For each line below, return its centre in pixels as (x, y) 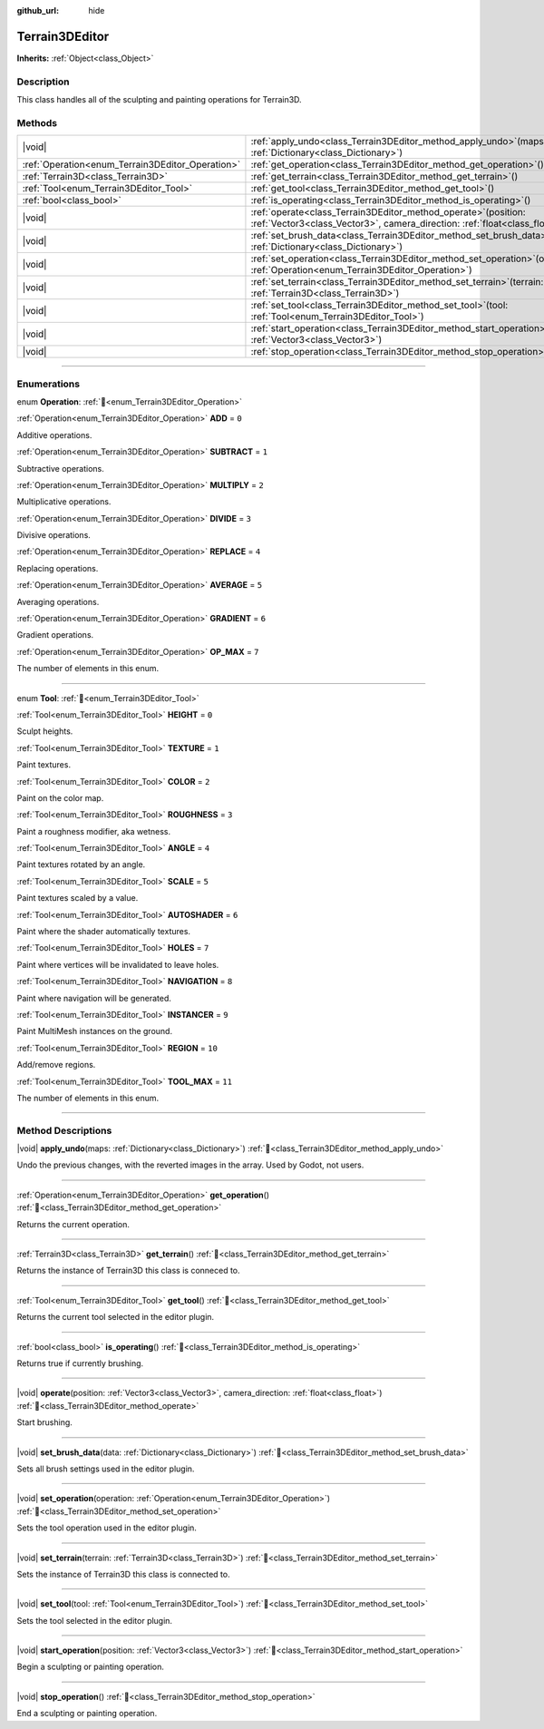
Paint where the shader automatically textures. (103, 932)
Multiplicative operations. (64, 502)
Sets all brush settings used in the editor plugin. (106, 1469)
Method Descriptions (64, 1130)
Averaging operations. (58, 601)
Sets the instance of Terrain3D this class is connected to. (123, 1574)
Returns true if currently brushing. (80, 1363)
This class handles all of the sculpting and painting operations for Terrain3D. (160, 100)
